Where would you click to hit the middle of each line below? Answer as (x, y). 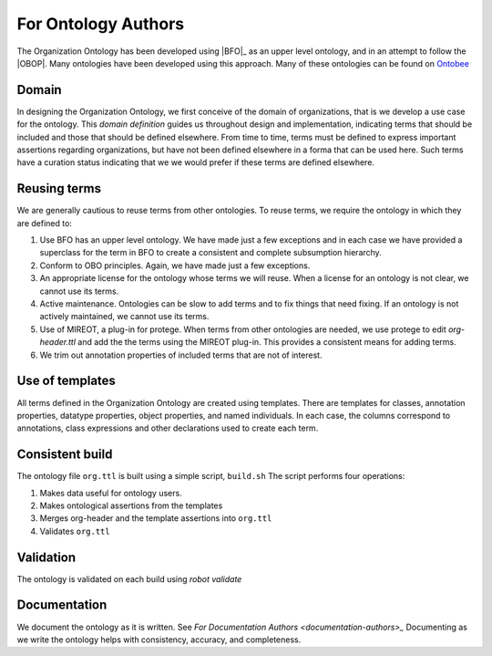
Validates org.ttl (75, 531)
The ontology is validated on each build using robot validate (129, 578)
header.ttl (58, 342)
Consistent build (65, 455)
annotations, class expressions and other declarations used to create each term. (168, 428)
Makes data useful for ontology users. (111, 493)
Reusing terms (59, 188)
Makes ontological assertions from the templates (131, 505)
